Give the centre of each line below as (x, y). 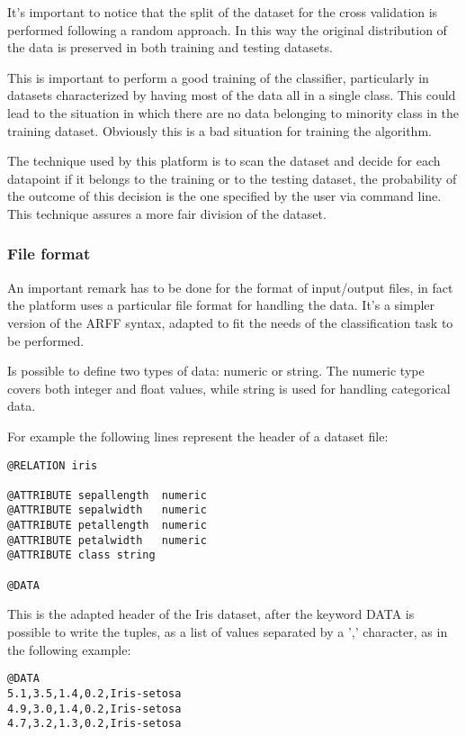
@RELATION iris (53, 465)
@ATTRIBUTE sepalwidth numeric (107, 510)
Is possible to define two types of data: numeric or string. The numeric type (216, 371)
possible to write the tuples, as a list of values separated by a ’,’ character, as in (228, 632)
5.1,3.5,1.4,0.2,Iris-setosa (94, 693)
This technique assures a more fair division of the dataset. (167, 213)
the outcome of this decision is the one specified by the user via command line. (224, 196)
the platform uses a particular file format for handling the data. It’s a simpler (221, 305)
